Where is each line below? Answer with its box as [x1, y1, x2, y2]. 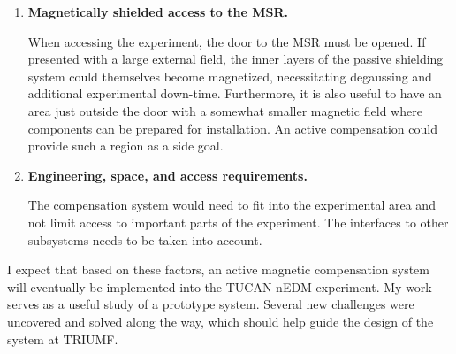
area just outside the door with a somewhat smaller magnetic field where [27, 101, 422, 119]
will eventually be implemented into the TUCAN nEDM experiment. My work [7, 277, 432, 296]
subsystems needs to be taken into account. [27, 230, 262, 249]
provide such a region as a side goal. [27, 136, 224, 155]
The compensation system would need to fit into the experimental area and [27, 196, 436, 214]
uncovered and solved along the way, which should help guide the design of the [7, 312, 434, 330]
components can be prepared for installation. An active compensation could [27, 119, 437, 137]
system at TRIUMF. [7, 329, 118, 348]
